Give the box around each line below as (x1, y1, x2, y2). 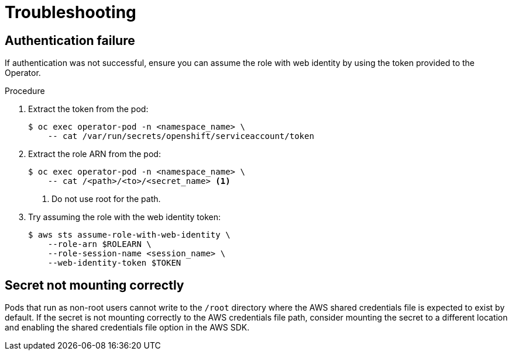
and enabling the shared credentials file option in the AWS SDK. (5, 322, 250, 333)
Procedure (5, 86, 45, 96)
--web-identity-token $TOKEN (47, 258, 181, 268)
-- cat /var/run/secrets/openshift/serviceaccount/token (47, 131, 314, 141)
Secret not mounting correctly (5, 277, 184, 293)
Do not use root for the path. (51, 194, 161, 204)
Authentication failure (5, 33, 135, 48)
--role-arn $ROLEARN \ (47, 239, 152, 249)
